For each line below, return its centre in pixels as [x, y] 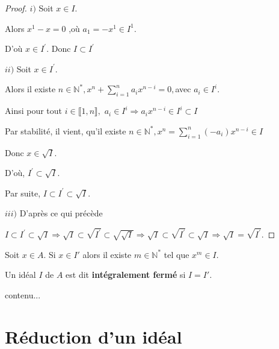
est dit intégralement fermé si [126, 275]
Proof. [16, 8]
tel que [176, 254]
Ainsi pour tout [34, 111]
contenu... [23, 295]
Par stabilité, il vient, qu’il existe [66, 130]
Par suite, [23, 193]
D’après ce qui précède [61, 213]
